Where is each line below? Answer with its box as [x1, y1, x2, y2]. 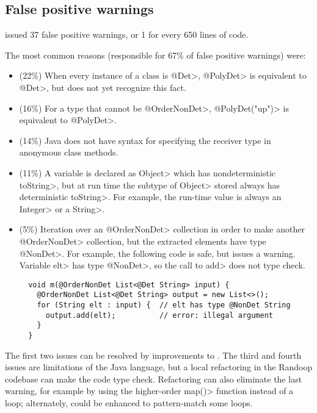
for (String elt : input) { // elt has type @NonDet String [37, 301, 291, 310]
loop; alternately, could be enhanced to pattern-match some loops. [5, 397, 253, 409]
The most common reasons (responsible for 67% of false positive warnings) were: [5, 48, 306, 61]
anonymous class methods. [19, 146, 118, 159]
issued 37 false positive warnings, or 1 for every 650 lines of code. [5, 28, 249, 41]
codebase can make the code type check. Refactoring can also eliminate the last [5, 372, 302, 385]
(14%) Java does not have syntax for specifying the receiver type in [19, 134, 271, 146]
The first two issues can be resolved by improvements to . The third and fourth [5, 348, 302, 361]
